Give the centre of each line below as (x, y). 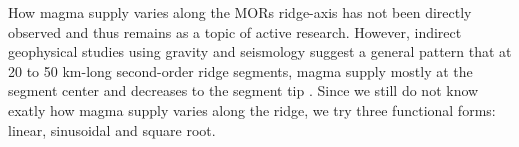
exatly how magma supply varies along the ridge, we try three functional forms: (252, 109)
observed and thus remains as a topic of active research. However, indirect (235, 31)
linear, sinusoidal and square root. (112, 129)
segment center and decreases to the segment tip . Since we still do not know (243, 90)
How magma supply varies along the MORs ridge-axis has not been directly (240, 12)
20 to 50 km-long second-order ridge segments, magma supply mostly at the (240, 70)
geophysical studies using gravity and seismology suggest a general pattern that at (260, 51)
